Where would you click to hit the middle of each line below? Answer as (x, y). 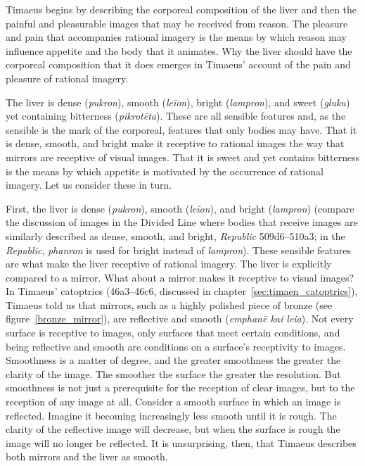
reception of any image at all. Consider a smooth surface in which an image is (173, 402)
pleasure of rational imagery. (67, 78)
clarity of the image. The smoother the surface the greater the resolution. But (173, 373)
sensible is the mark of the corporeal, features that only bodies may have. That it (181, 129)
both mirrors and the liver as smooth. (87, 456)
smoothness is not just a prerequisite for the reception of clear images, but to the (180, 388)
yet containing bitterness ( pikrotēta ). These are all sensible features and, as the (176, 116)
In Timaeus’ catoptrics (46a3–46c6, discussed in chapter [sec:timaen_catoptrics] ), (182, 291)
